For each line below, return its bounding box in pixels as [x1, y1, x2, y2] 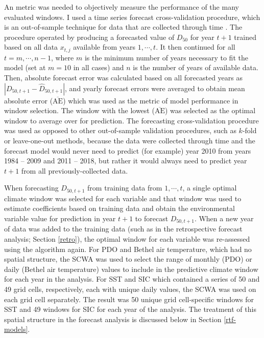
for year [190, 31, 214, 42]
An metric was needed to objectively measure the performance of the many [4, 2, 239, 12]
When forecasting [4, 182, 59, 193]
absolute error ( [4, 95, 53, 105]
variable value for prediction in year [4, 213, 116, 223]
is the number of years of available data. [133, 62, 258, 73]
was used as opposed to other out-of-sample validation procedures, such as [4, 125, 236, 136]
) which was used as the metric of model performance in [63, 95, 238, 105]
